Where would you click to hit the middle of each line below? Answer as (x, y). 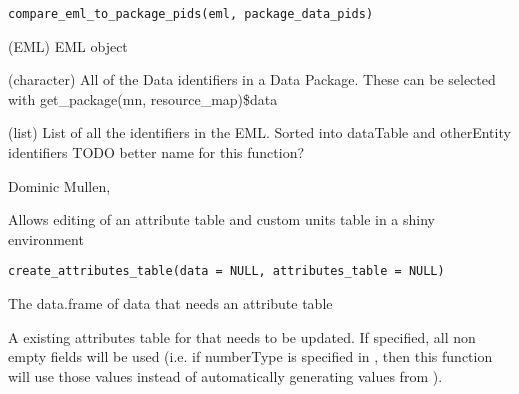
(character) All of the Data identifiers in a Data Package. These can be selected (252, 79)
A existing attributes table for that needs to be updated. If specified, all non (242, 336)
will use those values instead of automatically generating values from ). (225, 375)
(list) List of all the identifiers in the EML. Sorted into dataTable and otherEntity (259, 132)
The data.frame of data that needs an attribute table (170, 303)
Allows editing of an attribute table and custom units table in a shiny (221, 219)
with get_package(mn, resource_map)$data (143, 98)
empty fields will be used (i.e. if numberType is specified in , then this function (250, 356)
